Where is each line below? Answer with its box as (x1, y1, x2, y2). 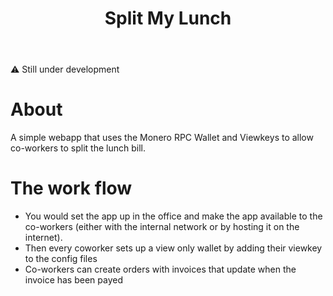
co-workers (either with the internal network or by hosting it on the (24, 221, 300, 233)
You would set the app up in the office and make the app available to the (24, 210, 323, 222)
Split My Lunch (104, 7, 232, 30)
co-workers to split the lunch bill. (10, 142, 146, 154)
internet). (24, 232, 63, 244)
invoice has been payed (24, 274, 123, 286)
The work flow (10, 177, 133, 200)
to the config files (24, 253, 98, 265)
